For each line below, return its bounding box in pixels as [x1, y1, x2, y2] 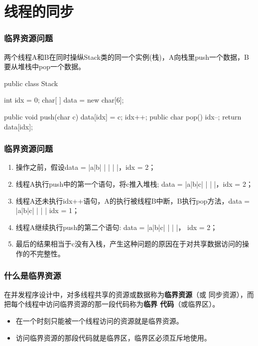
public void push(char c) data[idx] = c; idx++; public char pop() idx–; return [4, 111, 242, 121]
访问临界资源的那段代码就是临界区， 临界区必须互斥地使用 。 [15, 332, 211, 343]
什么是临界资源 [4, 269, 61, 282]
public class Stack [4, 78, 58, 88]
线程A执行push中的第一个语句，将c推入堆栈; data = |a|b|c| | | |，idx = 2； [15, 178, 253, 189]
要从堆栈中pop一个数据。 [4, 61, 85, 72]
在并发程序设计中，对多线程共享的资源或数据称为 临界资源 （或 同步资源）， [4, 289, 247, 299]
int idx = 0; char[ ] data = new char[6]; [4, 95, 124, 105]
